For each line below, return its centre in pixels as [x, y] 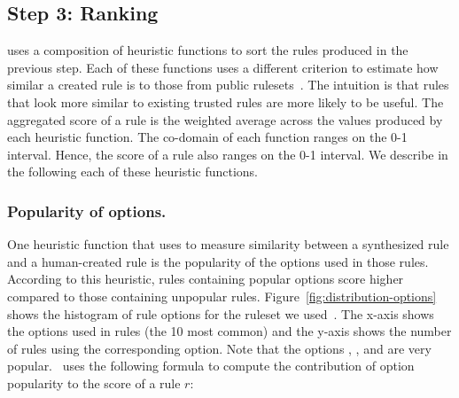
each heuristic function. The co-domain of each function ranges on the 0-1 [207, 137]
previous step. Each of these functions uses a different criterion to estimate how [223, 67]
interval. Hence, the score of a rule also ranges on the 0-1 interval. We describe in [228, 154]
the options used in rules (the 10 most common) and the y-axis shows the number [229, 331]
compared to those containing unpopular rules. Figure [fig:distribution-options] [222, 296]
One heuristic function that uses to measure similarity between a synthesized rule [228, 244]
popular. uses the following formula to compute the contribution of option [211, 366]
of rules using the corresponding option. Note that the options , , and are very [219, 348]
